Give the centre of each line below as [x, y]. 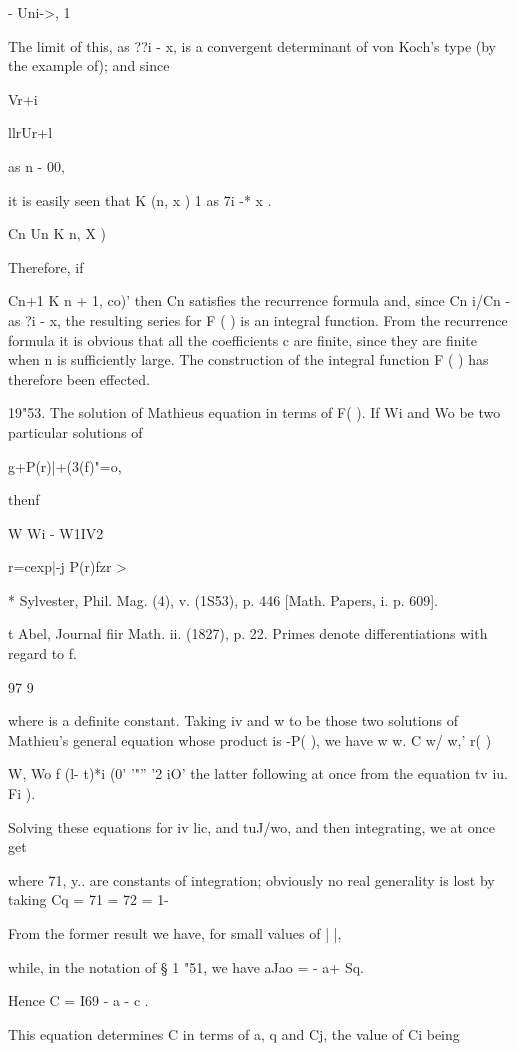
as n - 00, [36, 165]
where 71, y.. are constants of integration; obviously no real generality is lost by [251, 879]
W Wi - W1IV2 [56, 532]
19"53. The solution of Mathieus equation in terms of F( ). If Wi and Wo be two [254, 412]
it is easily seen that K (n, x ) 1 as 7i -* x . [140, 199]
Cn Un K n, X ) [57, 233]
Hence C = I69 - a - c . [78, 1000]
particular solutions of [75, 431]
